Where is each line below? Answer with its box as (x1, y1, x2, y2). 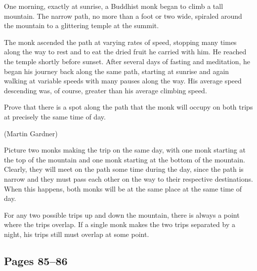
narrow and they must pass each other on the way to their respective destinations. (4, 173, 253, 184)
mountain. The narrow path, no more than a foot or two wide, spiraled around (4, 10, 242, 21)
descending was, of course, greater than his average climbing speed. (4, 85, 207, 95)
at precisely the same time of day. (4, 111, 106, 121)
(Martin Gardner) (4, 128, 58, 138)
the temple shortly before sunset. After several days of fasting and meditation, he (4, 56, 251, 66)
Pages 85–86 (4, 253, 68, 268)
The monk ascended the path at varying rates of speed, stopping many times (4, 37, 237, 47)
